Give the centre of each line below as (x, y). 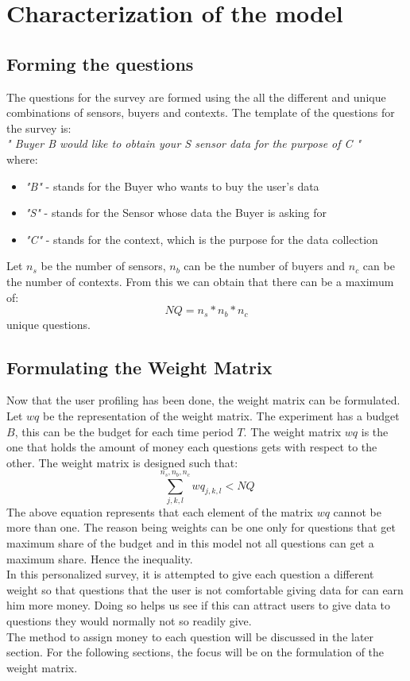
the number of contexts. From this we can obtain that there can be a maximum (200, 281)
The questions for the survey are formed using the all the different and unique (196, 97)
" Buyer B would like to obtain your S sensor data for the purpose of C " (184, 143)
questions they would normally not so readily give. (129, 621)
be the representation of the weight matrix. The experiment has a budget (221, 415)
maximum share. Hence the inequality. (100, 558)
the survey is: (39, 128)
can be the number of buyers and (265, 266)
